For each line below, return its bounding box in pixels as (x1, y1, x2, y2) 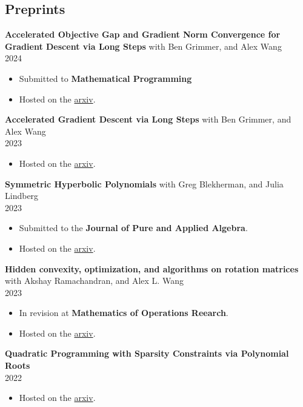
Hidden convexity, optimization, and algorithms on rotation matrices (5, 262, 299, 275)
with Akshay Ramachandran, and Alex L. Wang (5, 274, 184, 287)
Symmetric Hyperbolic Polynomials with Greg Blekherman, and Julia (5, 177, 284, 190)
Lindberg (5, 189, 39, 202)
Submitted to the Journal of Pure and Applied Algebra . (19, 221, 248, 234)
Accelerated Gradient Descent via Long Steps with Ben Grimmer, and (5, 113, 291, 126)
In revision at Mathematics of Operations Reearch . (19, 306, 228, 319)
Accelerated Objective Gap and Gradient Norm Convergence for (5, 28, 281, 41)
